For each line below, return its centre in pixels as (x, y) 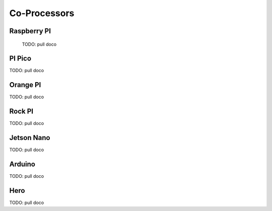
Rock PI (21, 112)
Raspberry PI (30, 31)
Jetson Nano (30, 138)
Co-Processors (42, 13)
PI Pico (20, 59)
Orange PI (25, 85)
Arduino (22, 164)
